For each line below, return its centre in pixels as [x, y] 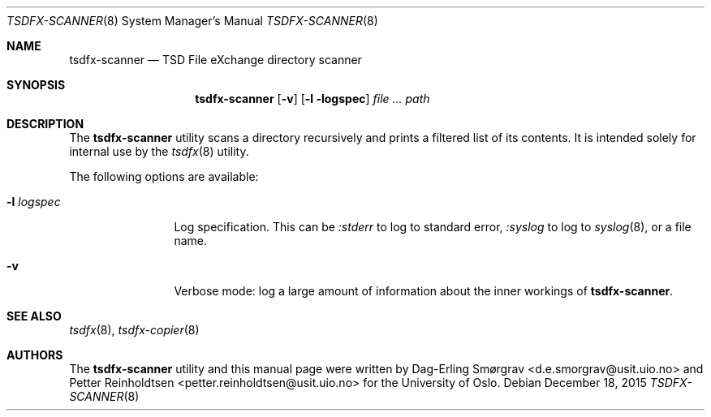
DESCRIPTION [45, 124]
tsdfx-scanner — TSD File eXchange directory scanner [215, 60]
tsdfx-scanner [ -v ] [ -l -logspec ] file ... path [312, 99]
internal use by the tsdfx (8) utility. [159, 151]
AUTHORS [35, 355]
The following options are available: [164, 176]
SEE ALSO [34, 316]
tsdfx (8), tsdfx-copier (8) [134, 330]
